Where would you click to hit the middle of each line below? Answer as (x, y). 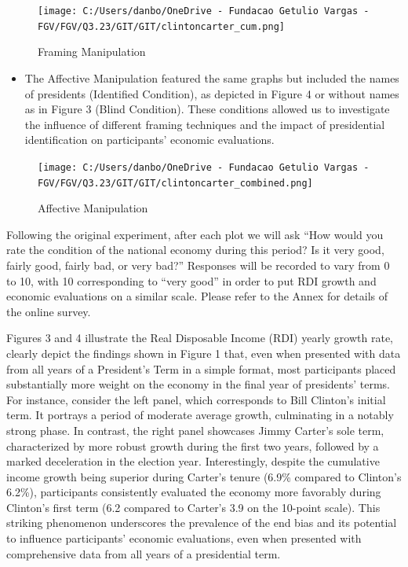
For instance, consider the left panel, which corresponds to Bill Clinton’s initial (196, 399)
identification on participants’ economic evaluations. (149, 140)
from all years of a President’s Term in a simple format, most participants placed (201, 368)
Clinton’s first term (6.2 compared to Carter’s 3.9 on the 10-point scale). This (193, 507)
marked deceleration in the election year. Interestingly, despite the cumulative (193, 461)
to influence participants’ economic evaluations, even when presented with (184, 538)
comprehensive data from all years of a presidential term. (144, 553)
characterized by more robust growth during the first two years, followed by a (193, 445)
